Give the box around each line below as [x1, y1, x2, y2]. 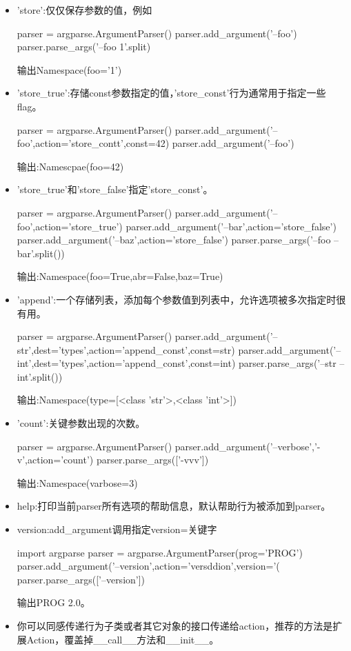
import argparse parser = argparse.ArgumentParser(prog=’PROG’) [17, 545, 303, 559]
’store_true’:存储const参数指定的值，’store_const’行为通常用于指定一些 [17, 86, 326, 100]
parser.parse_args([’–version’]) [17, 572, 146, 586]
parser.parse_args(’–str [238, 356, 337, 370]
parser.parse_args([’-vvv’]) [96, 452, 209, 467]
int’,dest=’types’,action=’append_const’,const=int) [17, 356, 236, 370]
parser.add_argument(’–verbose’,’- [174, 439, 321, 453]
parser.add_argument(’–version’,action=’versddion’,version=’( [17, 559, 280, 573]
